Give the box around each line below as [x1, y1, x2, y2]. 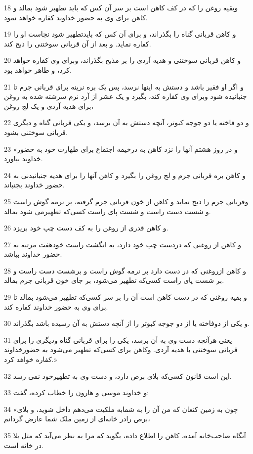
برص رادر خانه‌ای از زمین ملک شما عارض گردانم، [4, 413, 150, 424]
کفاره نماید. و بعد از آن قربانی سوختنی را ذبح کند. [4, 38, 151, 48]
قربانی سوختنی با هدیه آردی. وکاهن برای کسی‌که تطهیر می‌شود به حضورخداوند [4, 344, 238, 355]
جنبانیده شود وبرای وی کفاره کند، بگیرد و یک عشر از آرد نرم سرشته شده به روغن [4, 91, 247, 101]
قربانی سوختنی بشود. [4, 127, 68, 137]
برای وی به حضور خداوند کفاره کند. [4, 301, 108, 312]
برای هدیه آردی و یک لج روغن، [4, 100, 93, 111]
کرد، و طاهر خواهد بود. [4, 64, 72, 75]
